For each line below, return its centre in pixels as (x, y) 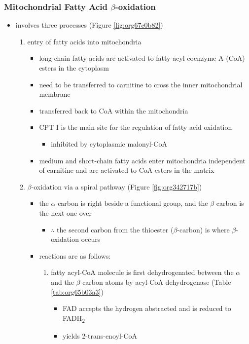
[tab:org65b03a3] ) (77, 291)
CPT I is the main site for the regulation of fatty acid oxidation (136, 127)
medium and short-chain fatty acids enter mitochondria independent (142, 160)
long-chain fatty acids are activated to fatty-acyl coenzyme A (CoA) (142, 58)
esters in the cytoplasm (74, 68)
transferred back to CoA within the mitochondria (114, 110)
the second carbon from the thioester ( (115, 229)
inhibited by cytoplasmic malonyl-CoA (109, 143)
